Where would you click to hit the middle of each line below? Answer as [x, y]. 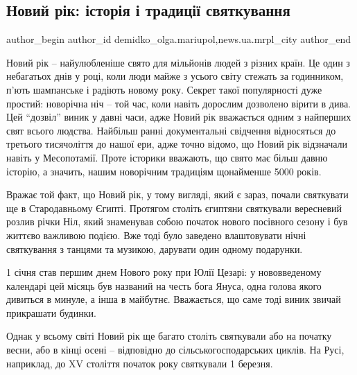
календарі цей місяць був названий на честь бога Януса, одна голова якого [164, 285]
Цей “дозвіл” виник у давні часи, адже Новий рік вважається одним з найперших [179, 117]
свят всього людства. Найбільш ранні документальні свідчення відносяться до [171, 130]
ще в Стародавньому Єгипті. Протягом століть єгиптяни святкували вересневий [174, 208]
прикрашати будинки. [51, 312]
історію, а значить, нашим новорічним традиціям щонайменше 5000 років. [164, 171]
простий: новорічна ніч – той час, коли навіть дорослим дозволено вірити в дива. [178, 103]
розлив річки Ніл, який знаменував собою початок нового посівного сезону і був [177, 221]
